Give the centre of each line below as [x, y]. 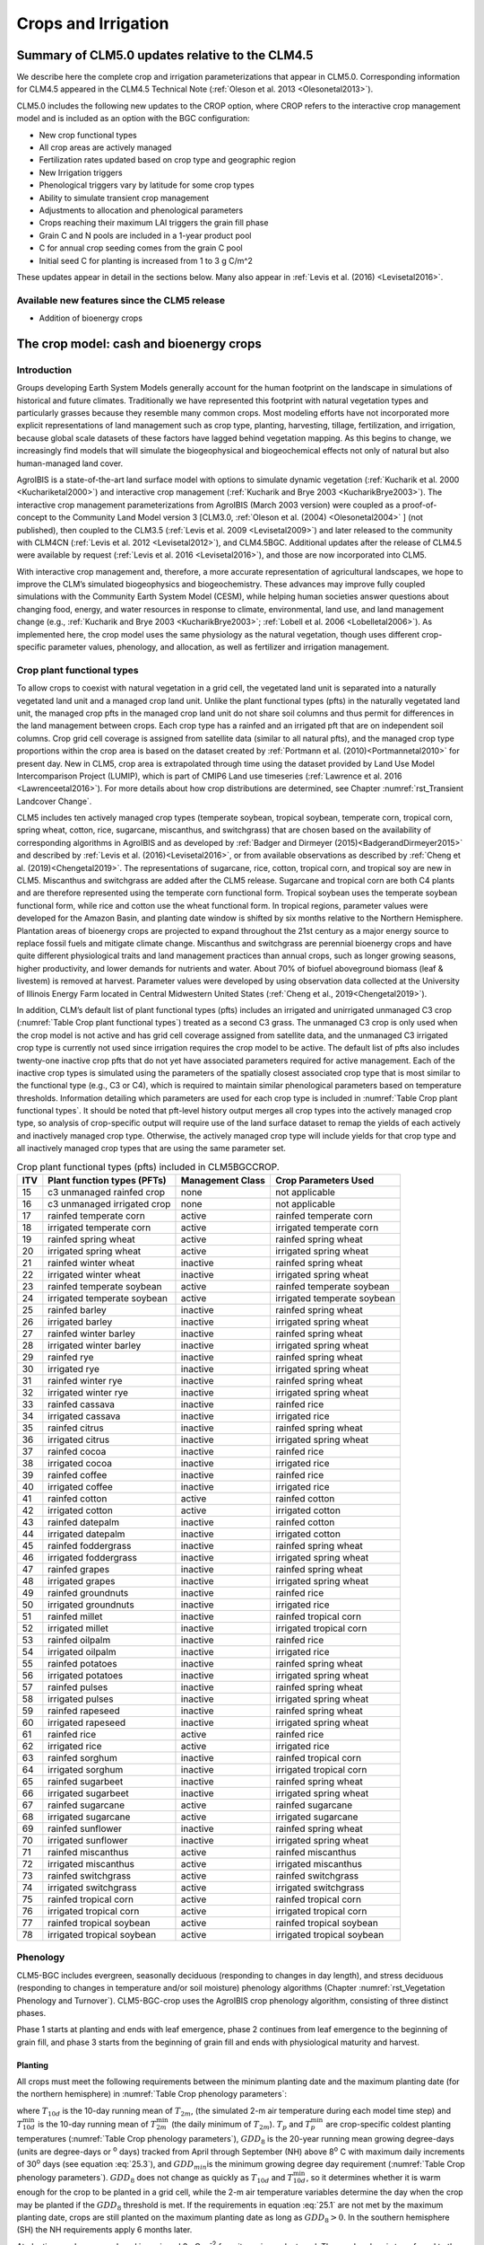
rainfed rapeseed [84, 1711]
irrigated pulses [81, 1699]
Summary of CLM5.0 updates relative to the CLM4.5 [165, 55]
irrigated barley [80, 1322]
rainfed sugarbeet [86, 1781]
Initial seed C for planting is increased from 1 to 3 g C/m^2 [146, 260]
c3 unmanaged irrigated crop [109, 1204]
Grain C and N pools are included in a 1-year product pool [145, 235]
